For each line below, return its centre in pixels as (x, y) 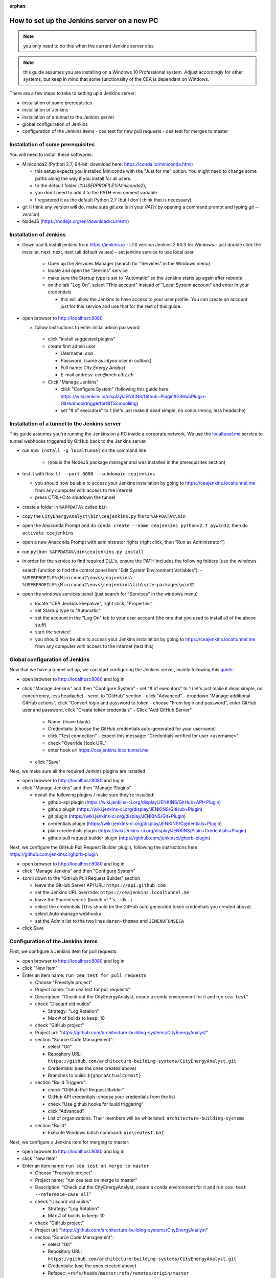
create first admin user (72, 346)
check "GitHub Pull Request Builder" (86, 1089)
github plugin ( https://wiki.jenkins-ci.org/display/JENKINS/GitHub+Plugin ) (125, 809)
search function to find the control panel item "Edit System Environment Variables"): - (112, 570)
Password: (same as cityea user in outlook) (106, 360)
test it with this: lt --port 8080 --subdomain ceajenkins (89, 474)
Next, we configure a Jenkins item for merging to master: (70, 1142)
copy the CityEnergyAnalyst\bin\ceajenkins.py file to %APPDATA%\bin (104, 516)
